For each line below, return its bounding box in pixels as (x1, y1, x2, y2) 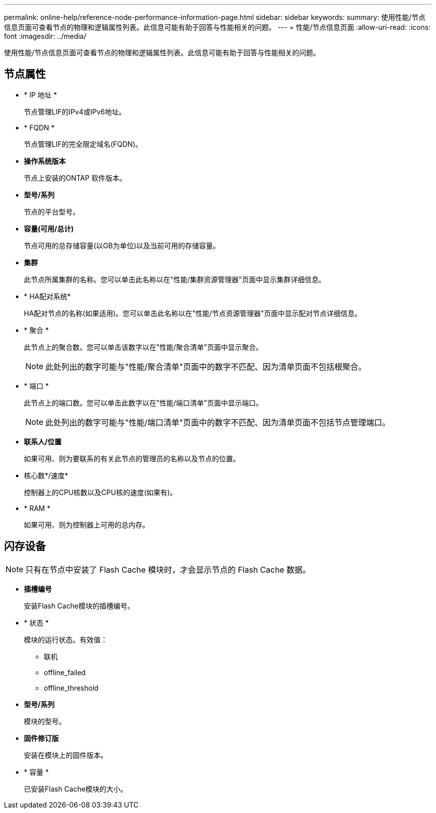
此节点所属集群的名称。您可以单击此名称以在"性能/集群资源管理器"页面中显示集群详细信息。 (24, 275, 326, 284)
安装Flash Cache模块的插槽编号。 (24, 601, 134, 610)
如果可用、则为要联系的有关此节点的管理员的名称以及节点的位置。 (24, 454, 240, 463)
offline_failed (44, 668, 86, 677)
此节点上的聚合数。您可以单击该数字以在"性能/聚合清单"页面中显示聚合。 (24, 342, 263, 351)
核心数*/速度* (24, 471, 69, 480)
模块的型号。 (24, 716, 66, 725)
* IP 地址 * (24, 90, 57, 99)
